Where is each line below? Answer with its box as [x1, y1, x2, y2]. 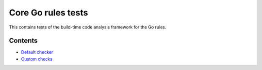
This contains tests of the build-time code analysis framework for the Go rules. [9, 24, 166, 30]
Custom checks [21, 56, 53, 62]
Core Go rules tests [9, 7, 88, 18]
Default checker [21, 49, 53, 55]
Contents [9, 37, 38, 45]
